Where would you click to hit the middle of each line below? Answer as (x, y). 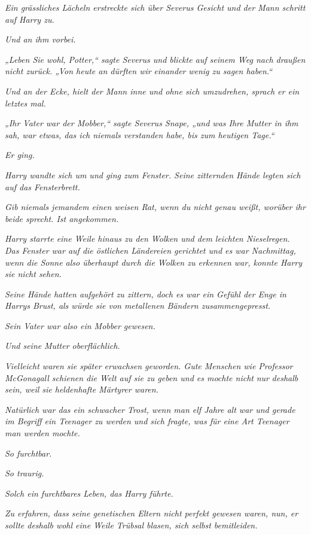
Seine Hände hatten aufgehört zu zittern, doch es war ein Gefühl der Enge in (146, 294)
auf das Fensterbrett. (42, 186)
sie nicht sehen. (33, 274)
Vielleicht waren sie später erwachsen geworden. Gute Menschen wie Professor (149, 366)
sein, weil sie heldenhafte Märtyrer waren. (82, 389)
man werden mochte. (42, 433)
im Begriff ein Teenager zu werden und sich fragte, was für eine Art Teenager (147, 421)
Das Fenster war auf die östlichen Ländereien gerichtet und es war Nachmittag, (150, 250)
